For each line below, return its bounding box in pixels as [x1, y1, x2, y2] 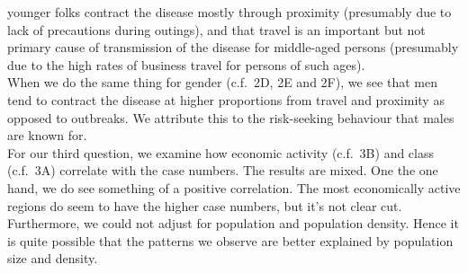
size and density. [7, 249, 98, 268]
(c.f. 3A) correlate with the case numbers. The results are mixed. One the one [7, 161, 438, 180]
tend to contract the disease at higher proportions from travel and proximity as [7, 90, 445, 109]
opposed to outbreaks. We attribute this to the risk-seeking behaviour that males [7, 108, 454, 127]
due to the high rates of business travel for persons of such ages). [7, 55, 365, 74]
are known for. [7, 126, 87, 145]
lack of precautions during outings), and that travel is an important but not [7, 20, 426, 39]
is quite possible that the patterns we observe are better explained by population [7, 231, 454, 250]
